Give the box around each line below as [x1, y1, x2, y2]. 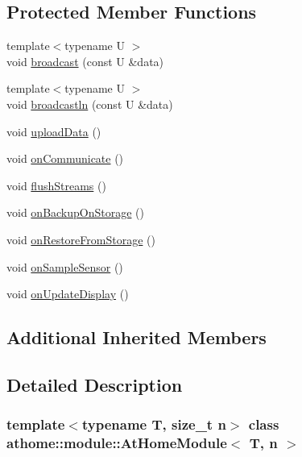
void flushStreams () [6, 177, 106, 193]
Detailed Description [6, 372, 183, 397]
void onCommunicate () [6, 150, 124, 167]
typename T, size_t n [81, 414, 226, 434]
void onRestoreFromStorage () [6, 231, 155, 247]
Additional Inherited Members [6, 325, 267, 350]
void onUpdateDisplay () [6, 285, 129, 302]
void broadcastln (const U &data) [6, 95, 173, 112]
